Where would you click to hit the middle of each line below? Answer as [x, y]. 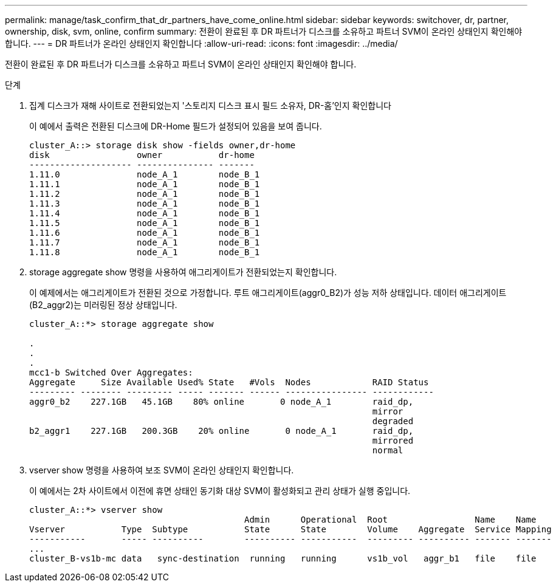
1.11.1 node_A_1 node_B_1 [145, 184]
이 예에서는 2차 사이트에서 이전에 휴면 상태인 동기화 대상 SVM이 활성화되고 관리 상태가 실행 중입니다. [220, 491]
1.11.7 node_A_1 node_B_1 [145, 242]
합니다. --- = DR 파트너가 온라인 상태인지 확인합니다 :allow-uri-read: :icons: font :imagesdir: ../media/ [201, 43]
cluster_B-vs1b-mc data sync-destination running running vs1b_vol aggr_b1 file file [283, 558]
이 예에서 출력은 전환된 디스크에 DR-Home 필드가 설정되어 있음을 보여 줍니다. [176, 126]
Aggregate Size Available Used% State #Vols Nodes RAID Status [229, 382]
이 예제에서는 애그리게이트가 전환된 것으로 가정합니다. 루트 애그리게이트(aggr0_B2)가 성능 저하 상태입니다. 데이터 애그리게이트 [268, 293]
